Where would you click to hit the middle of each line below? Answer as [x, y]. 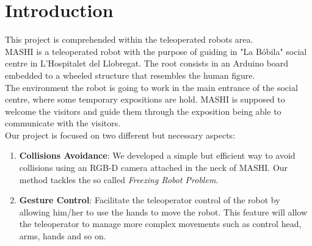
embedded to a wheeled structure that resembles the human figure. [130, 75]
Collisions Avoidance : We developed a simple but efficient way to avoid [157, 155]
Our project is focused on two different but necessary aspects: [120, 135]
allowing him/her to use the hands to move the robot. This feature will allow [163, 212]
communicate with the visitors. [63, 123]
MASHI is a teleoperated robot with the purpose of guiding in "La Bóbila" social [156, 51]
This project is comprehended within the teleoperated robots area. [129, 39]
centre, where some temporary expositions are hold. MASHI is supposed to [145, 99]
